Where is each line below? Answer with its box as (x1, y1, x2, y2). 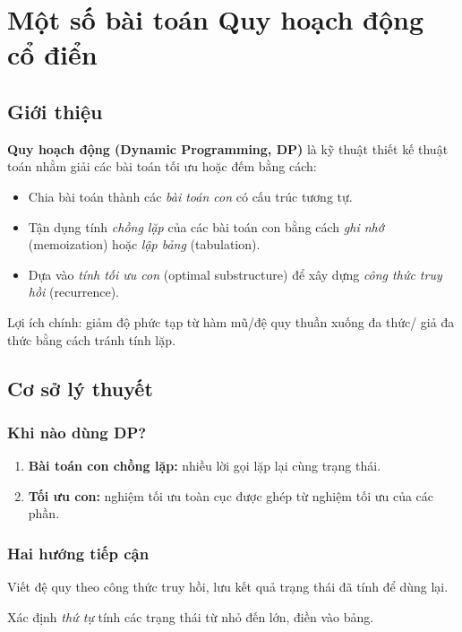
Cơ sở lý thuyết (7, 374, 153, 402)
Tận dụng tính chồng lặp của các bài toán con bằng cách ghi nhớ (28, 217, 384, 236)
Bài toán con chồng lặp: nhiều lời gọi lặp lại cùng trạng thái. (28, 456, 381, 475)
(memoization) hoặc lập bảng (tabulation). (28, 235, 261, 254)
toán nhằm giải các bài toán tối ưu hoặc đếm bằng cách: (7, 157, 317, 176)
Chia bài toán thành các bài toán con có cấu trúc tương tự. (28, 186, 353, 205)
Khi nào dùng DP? (7, 420, 147, 443)
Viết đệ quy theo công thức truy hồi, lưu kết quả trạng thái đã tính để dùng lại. (7, 577, 449, 596)
